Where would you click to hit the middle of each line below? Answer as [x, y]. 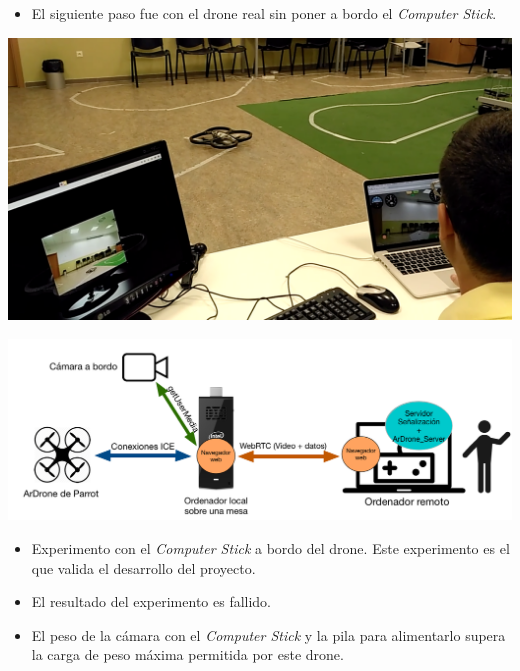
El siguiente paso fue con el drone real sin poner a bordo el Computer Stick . [264, 13]
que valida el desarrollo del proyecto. [143, 567]
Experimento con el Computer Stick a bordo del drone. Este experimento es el [270, 547]
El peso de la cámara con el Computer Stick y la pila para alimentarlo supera [268, 634]
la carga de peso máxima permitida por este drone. [187, 654]
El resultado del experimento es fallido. [151, 601]
